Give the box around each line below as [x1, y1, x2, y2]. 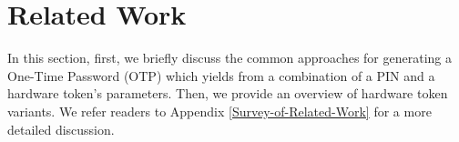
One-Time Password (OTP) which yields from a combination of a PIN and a [7, 66, 435, 85]
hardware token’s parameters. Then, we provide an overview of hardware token [7, 84, 448, 103]
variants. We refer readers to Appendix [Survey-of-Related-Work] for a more [7, 101, 432, 120]
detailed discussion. [7, 119, 115, 138]
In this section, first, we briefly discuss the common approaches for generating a [7, 48, 452, 67]
